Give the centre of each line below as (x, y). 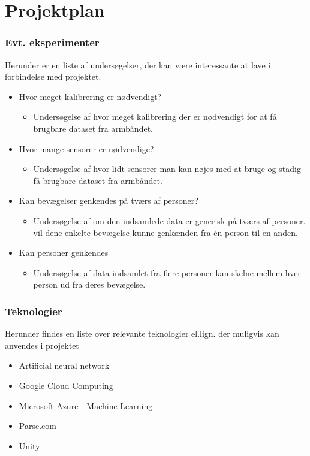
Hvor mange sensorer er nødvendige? (86, 148)
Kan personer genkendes (64, 253)
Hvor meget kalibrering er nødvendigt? (90, 96)
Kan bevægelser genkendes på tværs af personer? (109, 200)
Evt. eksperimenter (52, 42)
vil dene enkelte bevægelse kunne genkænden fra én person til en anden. (165, 232)
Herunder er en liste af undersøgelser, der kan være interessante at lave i (138, 64)
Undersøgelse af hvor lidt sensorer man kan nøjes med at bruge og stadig (167, 169)
